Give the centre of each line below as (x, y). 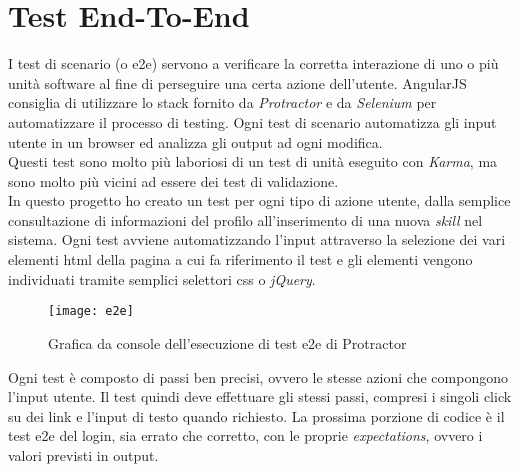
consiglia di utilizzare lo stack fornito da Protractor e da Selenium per (222, 102)
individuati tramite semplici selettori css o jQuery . (162, 278)
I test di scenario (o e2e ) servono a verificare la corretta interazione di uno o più (253, 63)
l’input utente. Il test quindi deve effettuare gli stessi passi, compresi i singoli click (260, 396)
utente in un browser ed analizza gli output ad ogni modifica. (195, 141)
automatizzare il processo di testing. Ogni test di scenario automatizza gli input (252, 121)
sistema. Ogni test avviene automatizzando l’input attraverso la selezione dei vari (257, 239)
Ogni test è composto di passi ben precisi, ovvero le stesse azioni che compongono (258, 376)
